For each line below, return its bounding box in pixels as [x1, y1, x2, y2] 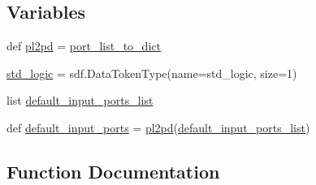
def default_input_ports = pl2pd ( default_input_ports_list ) [6, 118, 310, 136]
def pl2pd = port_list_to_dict [6, 37, 161, 54]
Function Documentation [6, 158, 220, 183]
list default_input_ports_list [6, 92, 154, 109]
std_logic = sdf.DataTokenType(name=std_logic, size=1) [6, 64, 297, 81]
